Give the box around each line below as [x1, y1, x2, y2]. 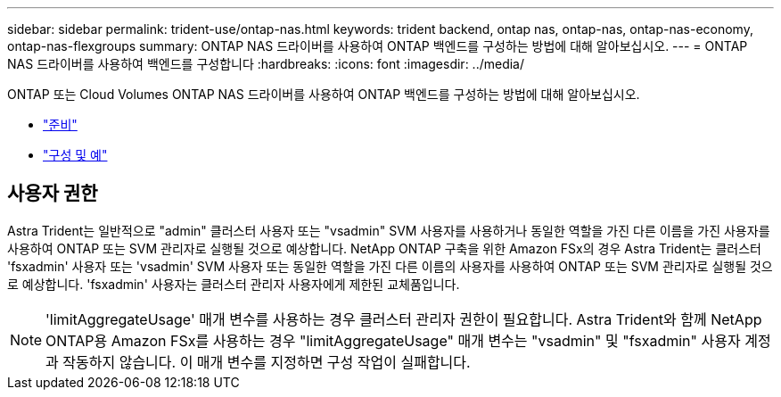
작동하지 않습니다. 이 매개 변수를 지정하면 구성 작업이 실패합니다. [62, 352, 471, 371]
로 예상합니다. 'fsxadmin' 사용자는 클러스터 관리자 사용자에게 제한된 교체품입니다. [7, 276, 460, 292]
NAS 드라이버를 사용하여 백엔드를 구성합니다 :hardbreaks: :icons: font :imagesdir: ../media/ [7, 56, 525, 71]
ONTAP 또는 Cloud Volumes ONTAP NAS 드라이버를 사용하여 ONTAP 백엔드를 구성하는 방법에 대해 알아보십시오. [7, 87, 640, 102]
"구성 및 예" [43, 147, 108, 162]
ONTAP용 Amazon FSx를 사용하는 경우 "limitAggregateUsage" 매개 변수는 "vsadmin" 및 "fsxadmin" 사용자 [45, 331, 741, 350]
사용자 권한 [7, 182, 98, 205]
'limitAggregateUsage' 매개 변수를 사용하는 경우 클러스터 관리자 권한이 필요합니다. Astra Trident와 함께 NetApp [45, 310, 762, 328]
